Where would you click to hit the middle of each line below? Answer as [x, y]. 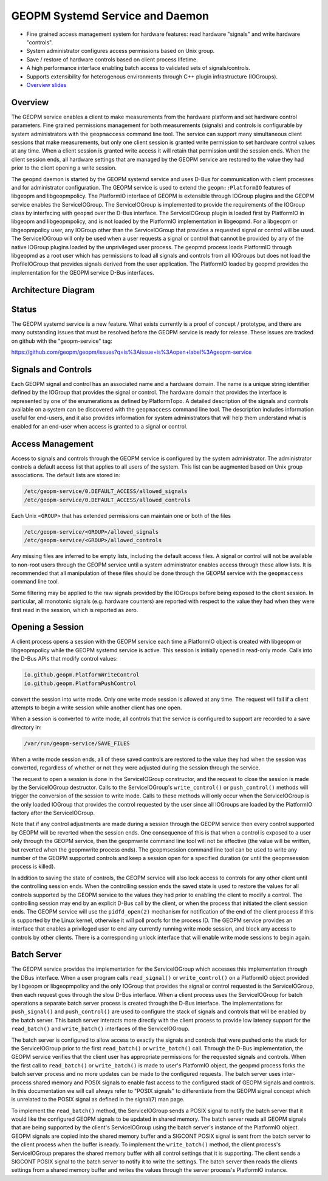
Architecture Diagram [53, 290]
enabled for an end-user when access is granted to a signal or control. [99, 426]
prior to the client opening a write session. [64, 168]
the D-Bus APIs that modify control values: [64, 659]
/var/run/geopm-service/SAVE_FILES [77, 743]
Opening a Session [48, 627]
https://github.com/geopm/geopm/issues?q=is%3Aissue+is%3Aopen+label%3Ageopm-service [132, 352]
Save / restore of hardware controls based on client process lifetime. [112, 59]
